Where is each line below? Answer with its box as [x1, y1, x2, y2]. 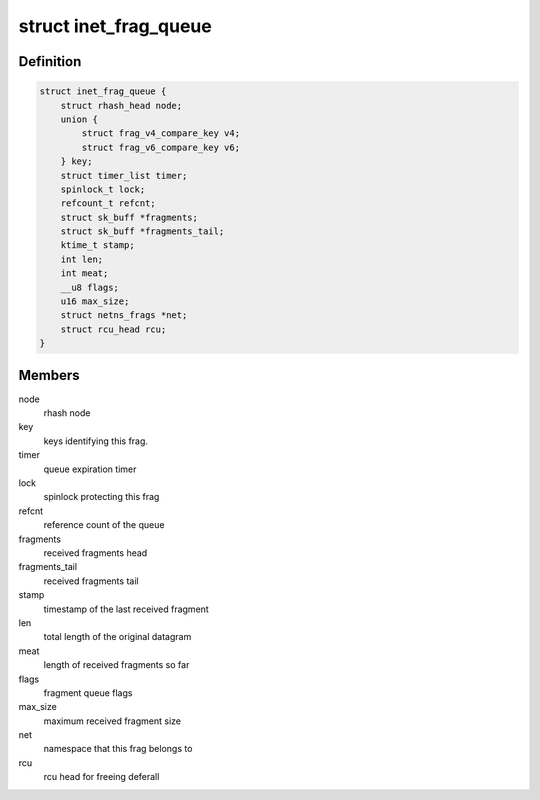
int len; [60, 253, 104, 265]
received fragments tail [43, 575, 139, 587]
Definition [18, 53, 82, 70]
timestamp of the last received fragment [43, 603, 209, 615]
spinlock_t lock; [60, 183, 146, 195]
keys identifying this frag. [43, 435, 149, 447]
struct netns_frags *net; [60, 310, 188, 321]
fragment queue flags [43, 686, 133, 699]
